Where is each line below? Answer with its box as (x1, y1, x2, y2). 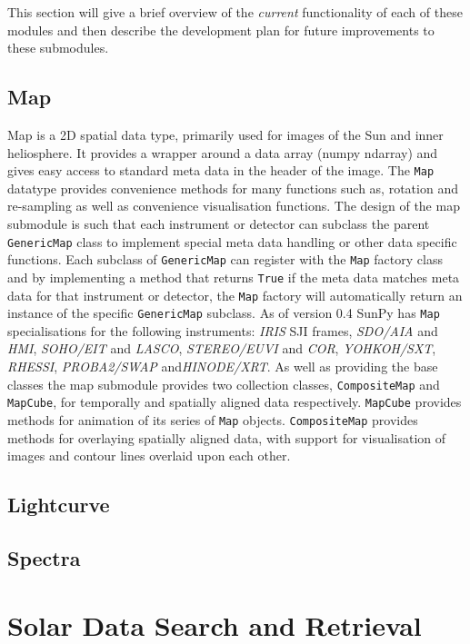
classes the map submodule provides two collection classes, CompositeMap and (7, 374, 440, 393)
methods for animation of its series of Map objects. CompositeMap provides (7, 410, 418, 429)
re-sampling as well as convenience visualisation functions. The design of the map (7, 196, 460, 215)
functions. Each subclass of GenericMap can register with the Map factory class (7, 250, 443, 269)
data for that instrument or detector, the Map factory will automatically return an (7, 285, 463, 304)
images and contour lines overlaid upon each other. (7, 446, 291, 465)
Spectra (7, 544, 81, 571)
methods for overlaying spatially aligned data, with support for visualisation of (7, 428, 446, 447)
